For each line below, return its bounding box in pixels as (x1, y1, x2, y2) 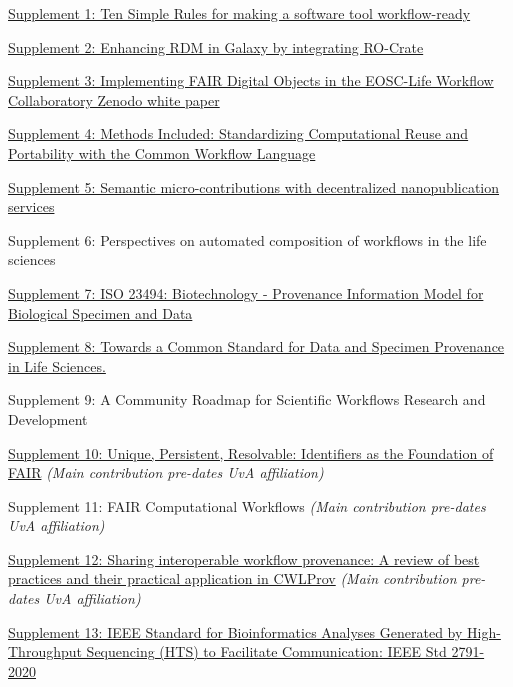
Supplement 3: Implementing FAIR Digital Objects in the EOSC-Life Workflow (8, 70, 494, 91)
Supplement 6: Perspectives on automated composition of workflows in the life (8, 229, 487, 250)
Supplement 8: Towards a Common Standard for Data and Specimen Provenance (8, 336, 505, 357)
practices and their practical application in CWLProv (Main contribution (8, 568, 457, 589)
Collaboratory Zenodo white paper (8, 89, 220, 110)
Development (8, 408, 88, 429)
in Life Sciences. (8, 355, 106, 376)
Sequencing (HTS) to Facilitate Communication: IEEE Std (86, 641, 447, 662)
